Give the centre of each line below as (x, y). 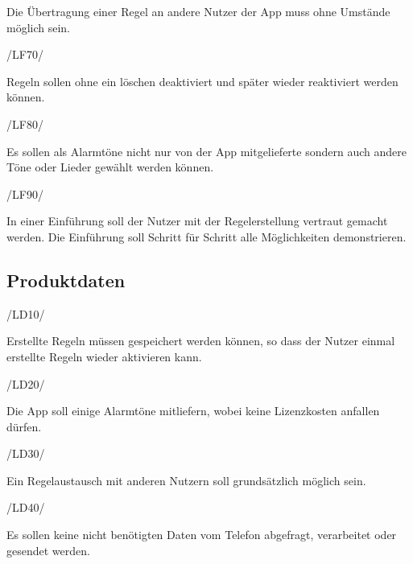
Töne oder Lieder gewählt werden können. (110, 167)
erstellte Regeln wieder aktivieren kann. (104, 356)
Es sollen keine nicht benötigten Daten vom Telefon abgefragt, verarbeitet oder (202, 535)
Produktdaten (66, 280)
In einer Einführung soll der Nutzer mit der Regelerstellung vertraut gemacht (197, 221)
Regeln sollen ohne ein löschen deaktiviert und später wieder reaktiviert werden (202, 81)
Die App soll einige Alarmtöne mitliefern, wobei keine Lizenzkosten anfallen (193, 411)
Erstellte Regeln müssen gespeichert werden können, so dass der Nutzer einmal (201, 341)
